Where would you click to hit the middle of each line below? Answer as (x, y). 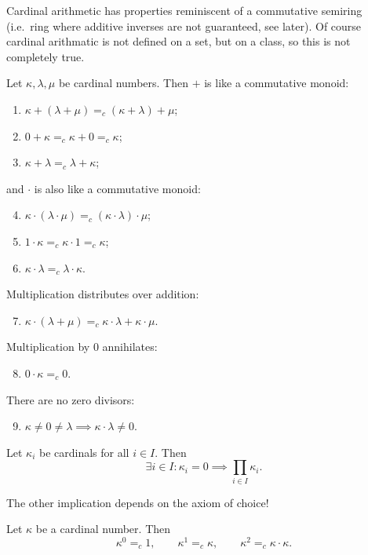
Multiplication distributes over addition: (103, 294)
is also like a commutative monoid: (117, 188)
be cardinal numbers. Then (123, 83)
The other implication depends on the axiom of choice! (138, 502)
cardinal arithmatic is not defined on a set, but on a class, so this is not (179, 41)
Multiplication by (48, 347)
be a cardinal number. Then (103, 529)
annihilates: (130, 347)
